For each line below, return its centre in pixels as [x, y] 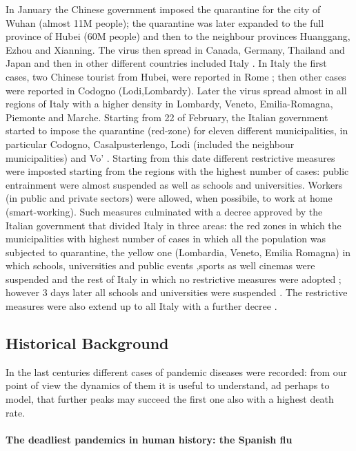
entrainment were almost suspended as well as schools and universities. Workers [174, 184]
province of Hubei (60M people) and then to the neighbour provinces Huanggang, [178, 36]
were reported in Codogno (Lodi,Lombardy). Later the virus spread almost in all [176, 90]
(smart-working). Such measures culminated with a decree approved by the [164, 211]
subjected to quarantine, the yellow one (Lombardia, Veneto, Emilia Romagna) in [178, 252]
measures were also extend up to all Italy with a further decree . [141, 306]
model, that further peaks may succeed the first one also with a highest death [170, 399]
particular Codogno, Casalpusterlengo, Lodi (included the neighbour [150, 144]
